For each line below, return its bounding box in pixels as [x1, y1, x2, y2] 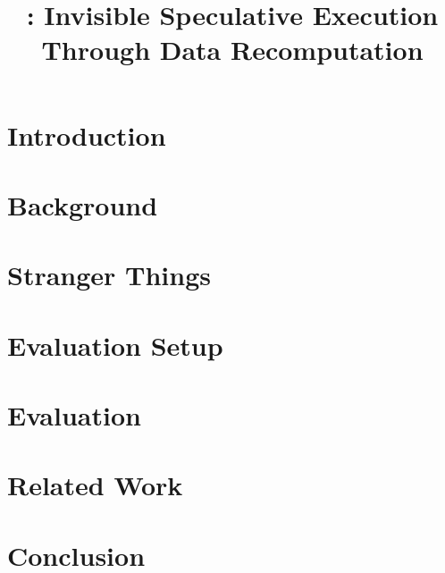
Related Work [7, 467, 183, 503]
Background [7, 186, 158, 223]
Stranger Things [7, 257, 212, 293]
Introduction [7, 116, 166, 153]
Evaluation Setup [7, 326, 223, 363]
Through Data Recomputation [41, 31, 424, 68]
